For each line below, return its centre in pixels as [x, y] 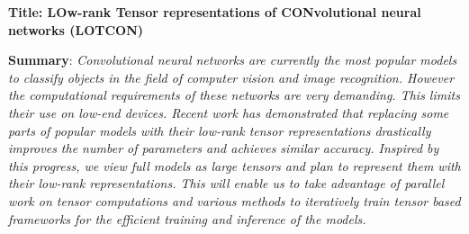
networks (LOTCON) [76, 29]
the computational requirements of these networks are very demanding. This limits [234, 95]
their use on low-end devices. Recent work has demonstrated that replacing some [229, 112]
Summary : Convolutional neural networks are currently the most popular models [233, 60]
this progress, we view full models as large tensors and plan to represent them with [234, 165]
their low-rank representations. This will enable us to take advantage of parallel [226, 183]
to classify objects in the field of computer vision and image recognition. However [231, 77]
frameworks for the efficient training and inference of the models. [187, 218]
